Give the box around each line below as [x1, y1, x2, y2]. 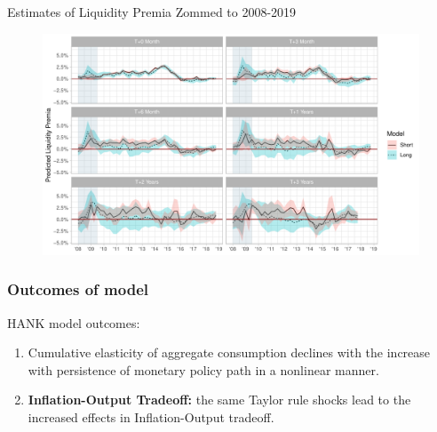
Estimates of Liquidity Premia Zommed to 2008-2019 [7, 3, 297, 20]
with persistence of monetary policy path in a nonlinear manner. [28, 360, 379, 379]
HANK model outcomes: [7, 313, 140, 332]
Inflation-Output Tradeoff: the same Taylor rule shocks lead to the [28, 390, 411, 409]
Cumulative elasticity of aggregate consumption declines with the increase [28, 343, 431, 362]
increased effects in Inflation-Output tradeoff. [28, 408, 274, 427]
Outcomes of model [7, 278, 148, 300]
